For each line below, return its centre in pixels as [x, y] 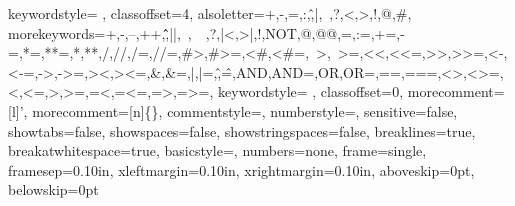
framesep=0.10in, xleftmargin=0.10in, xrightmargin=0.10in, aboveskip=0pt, [241, 169]
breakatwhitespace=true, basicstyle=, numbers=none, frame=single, [217, 150]
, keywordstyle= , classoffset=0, [306, 91]
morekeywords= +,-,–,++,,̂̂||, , [100, 32]
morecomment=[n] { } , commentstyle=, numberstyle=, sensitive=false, [245, 110]
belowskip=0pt [53, 189]
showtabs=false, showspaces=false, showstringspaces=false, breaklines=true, [242, 130]
